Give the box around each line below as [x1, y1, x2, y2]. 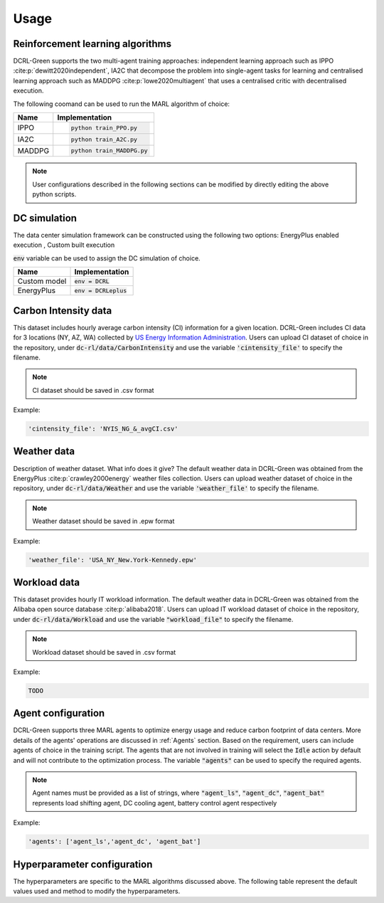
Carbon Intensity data [13, 305, 112, 317]
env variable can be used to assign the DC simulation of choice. [13, 253, 201, 263]
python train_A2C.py [70, 135, 138, 143]
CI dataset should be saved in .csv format [32, 386, 154, 394]
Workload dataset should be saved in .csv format [32, 648, 176, 656]
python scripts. [32, 190, 77, 199]
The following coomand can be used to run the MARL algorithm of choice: [13, 100, 230, 108]
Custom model [17, 276, 67, 286]
